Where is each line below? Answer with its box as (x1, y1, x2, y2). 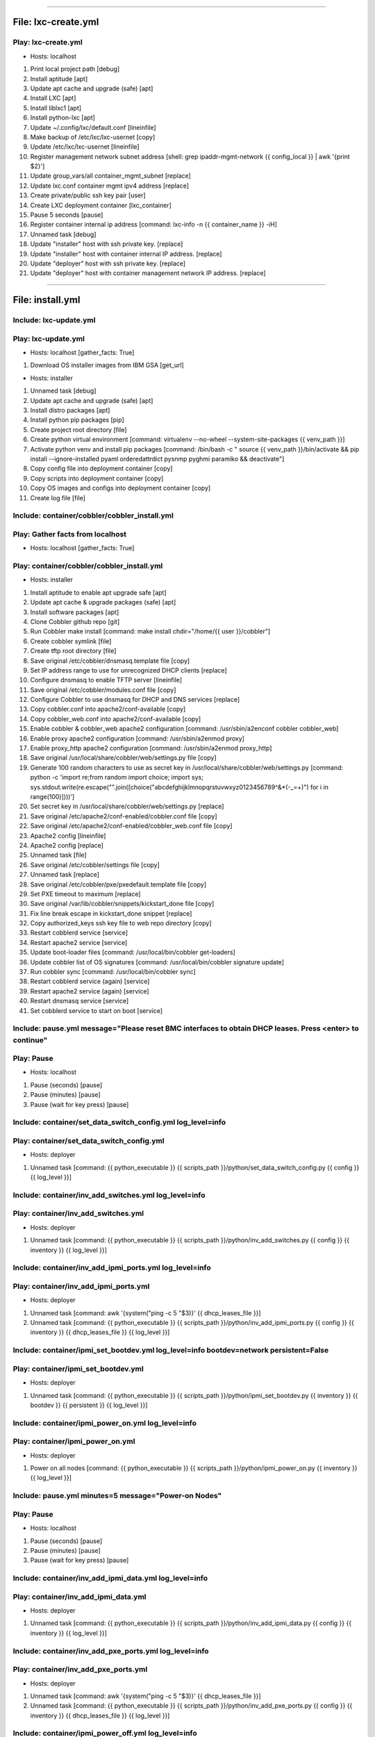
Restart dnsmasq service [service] (30, 997, 129, 1005)
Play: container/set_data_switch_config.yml (12, 1136, 165, 1146)
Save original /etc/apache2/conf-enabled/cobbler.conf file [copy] (30, 812, 218, 820)
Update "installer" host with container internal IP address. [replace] (30, 249, 222, 258)
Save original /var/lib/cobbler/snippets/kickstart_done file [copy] (30, 900, 215, 908)
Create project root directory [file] (30, 425, 127, 434)
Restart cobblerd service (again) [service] (30, 977, 150, 986)
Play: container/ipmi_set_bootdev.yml (12, 1364, 144, 1374)
